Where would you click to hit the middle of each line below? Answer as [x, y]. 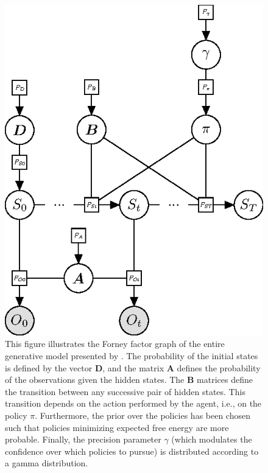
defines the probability [219, 367]
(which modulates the [212, 439]
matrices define [225, 380]
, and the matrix [133, 367]
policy [16, 415]
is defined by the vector [49, 367]
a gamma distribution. [47, 463]
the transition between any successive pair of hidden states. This [125, 391]
